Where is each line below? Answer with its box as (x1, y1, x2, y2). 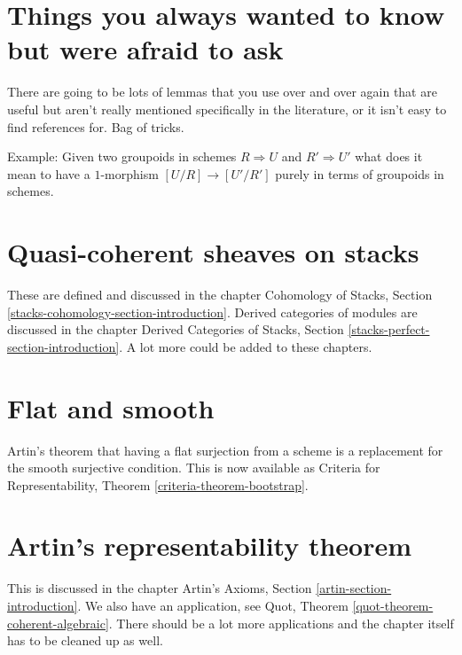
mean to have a (7, 164, 90, 183)
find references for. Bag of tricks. (7, 117, 184, 136)
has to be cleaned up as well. (7, 631, 163, 650)
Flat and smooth (7, 389, 215, 425)
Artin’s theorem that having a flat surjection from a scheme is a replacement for (7, 441, 443, 459)
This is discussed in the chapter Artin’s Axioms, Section (7, 579, 312, 597)
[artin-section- (316, 579, 392, 597)
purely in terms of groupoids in (275, 164, 444, 183)
